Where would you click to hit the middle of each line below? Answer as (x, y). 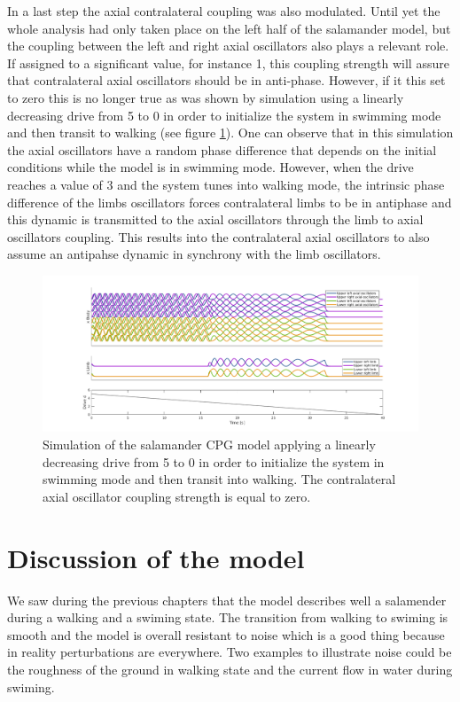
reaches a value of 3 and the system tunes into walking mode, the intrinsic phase (226, 184)
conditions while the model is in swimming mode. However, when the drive (211, 167)
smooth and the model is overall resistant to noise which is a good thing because (226, 634)
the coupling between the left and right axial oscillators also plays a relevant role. (228, 46)
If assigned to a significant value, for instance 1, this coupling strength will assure (228, 62)
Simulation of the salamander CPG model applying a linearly (209, 445)
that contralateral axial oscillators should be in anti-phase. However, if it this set (226, 80)
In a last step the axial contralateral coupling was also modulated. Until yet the (224, 11)
